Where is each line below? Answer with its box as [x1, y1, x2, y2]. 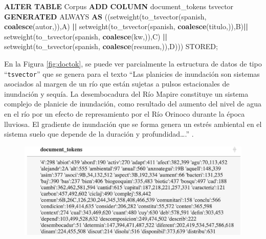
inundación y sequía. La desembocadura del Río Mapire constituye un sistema [4, 88, 249, 99]
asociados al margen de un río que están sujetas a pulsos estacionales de [4, 78, 230, 89]
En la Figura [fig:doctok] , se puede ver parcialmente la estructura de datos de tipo [4, 58, 262, 69]
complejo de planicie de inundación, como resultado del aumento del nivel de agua [4, 98, 261, 109]
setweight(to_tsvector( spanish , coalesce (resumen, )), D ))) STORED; [4, 41, 218, 52]
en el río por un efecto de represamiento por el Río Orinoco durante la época [4, 108, 245, 119]
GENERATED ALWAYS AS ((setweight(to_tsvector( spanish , [4, 11, 207, 21]
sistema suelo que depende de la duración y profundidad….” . [4, 128, 194, 139]
